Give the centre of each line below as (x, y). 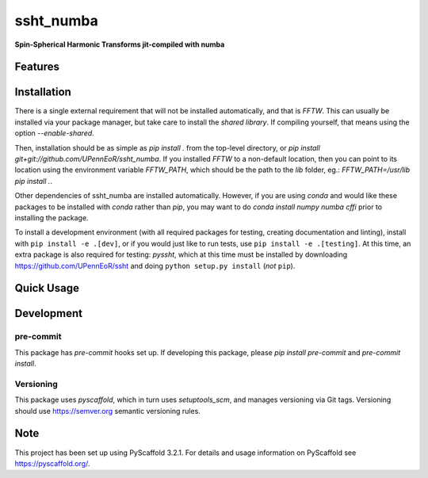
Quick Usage (47, 288)
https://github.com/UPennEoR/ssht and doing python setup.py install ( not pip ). (155, 266)
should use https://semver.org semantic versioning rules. (108, 411)
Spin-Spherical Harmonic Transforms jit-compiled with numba (120, 44)
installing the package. (52, 217)
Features (37, 67)
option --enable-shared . (54, 133)
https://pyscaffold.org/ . (52, 463)
